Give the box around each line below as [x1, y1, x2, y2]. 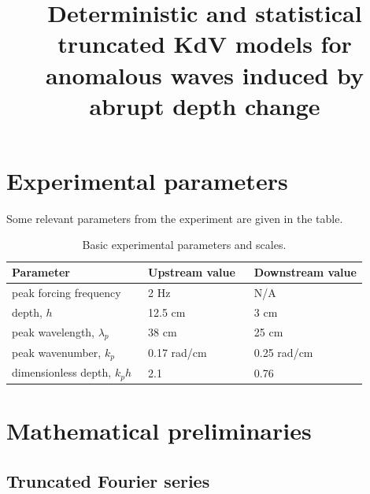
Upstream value [148, 264, 235, 280]
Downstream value [253, 264, 357, 280]
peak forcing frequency [12, 284, 121, 300]
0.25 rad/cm [253, 344, 313, 361]
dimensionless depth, [12, 364, 112, 381]
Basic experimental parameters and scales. [82, 236, 287, 253]
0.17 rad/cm [148, 344, 207, 361]
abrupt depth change [89, 89, 320, 121]
